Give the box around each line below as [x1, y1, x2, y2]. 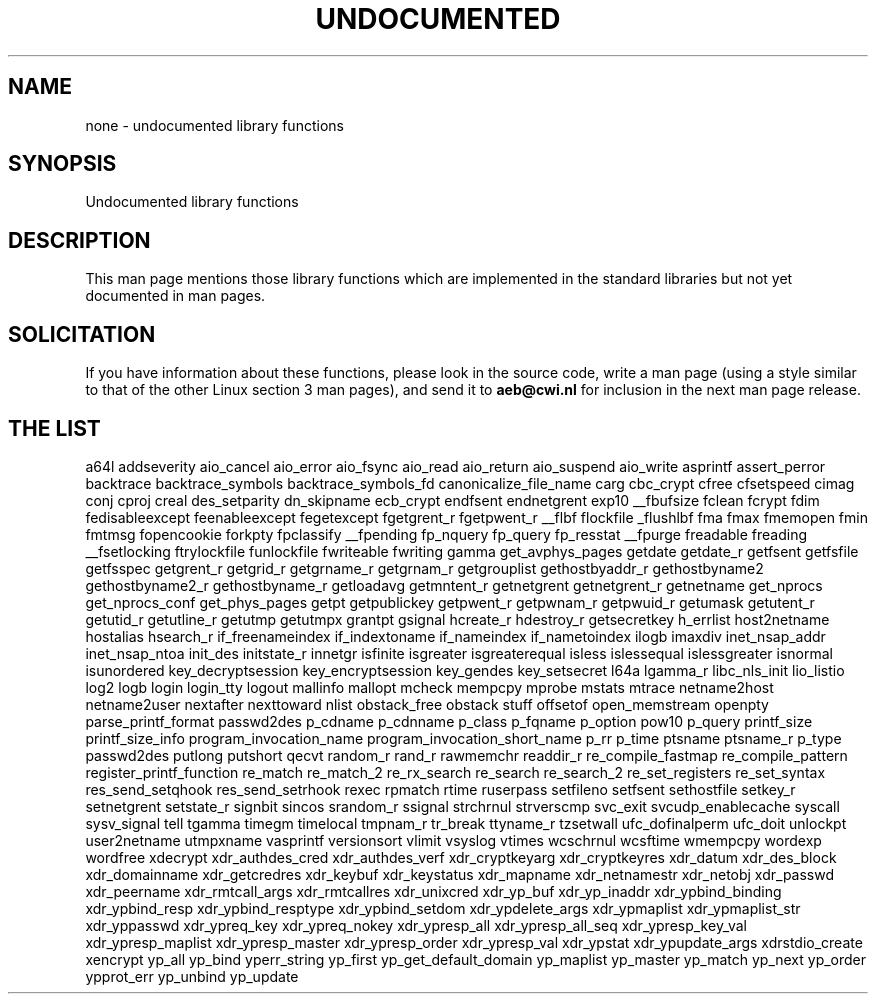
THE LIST [8, 415, 101, 441]
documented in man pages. [85, 287, 266, 305]
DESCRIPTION [8, 227, 151, 253]
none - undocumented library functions [85, 116, 344, 134]
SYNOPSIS [8, 151, 117, 177]
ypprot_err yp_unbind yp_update [85, 967, 299, 985]
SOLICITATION [8, 321, 156, 347]
